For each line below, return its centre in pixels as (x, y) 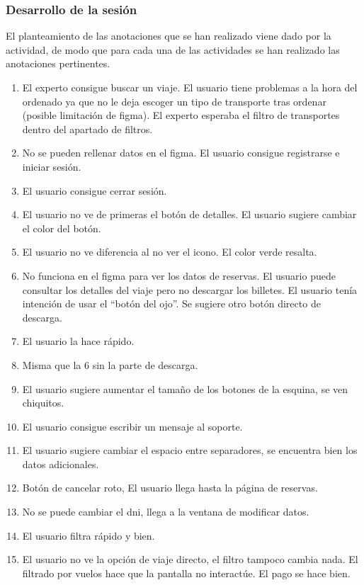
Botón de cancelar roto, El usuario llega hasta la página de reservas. (170, 488)
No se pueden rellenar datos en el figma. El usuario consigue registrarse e (181, 153)
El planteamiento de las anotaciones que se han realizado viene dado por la (169, 36)
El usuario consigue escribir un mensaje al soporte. (132, 426)
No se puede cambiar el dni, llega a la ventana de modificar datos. (166, 512)
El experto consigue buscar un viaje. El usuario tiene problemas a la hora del (190, 87)
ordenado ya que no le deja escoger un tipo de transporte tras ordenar (174, 101)
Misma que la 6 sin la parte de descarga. (110, 364)
